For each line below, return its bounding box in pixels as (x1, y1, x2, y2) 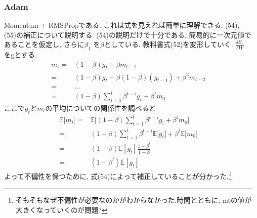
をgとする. (4, 49, 37, 60)
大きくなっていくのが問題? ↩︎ (15, 204, 108, 215)
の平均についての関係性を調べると (45, 103, 156, 113)
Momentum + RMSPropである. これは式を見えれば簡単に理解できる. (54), (4, 20, 240, 30)
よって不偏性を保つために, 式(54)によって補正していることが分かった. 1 (4, 169, 232, 181)
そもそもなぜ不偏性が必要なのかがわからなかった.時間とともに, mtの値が (15, 194, 252, 205)
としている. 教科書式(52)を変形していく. (104, 39, 233, 49)
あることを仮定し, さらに (4, 39, 85, 49)
